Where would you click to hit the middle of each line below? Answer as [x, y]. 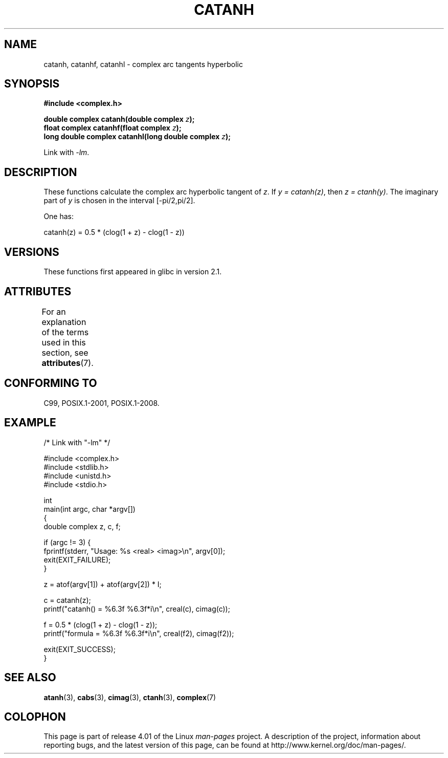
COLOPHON [35, 717]
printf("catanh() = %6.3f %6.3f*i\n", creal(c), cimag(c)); [137, 609]
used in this [64, 342]
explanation [64, 322]
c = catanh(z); [67, 600]
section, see [65, 352]
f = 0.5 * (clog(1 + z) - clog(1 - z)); [100, 624]
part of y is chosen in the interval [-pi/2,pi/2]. [119, 201]
